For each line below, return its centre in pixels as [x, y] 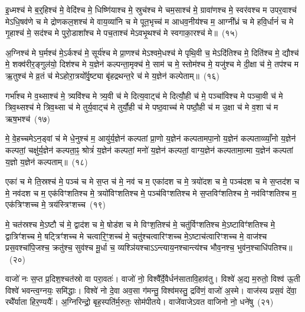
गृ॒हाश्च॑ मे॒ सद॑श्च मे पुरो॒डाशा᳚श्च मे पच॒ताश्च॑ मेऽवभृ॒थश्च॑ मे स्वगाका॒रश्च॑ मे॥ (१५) [122, 33]
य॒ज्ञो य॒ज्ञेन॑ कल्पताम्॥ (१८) [47, 161]
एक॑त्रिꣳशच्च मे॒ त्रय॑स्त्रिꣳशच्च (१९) [55, 204]
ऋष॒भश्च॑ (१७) [28, 118]
